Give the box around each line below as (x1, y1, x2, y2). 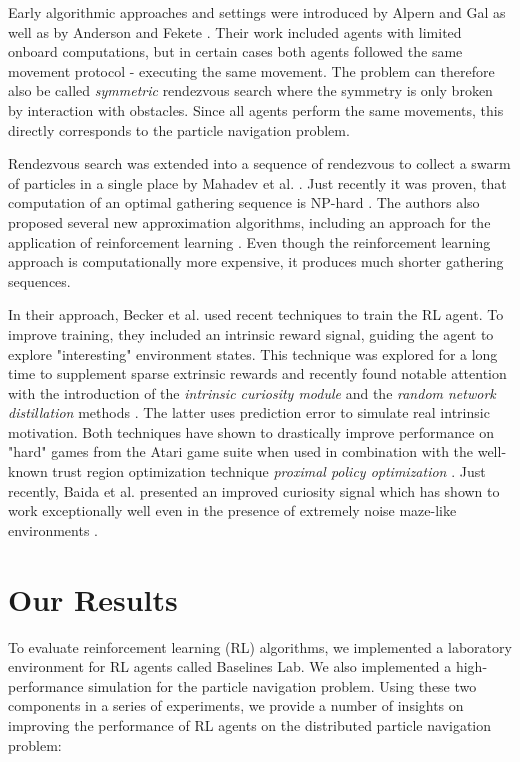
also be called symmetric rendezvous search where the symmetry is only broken (8, 80, 493, 101)
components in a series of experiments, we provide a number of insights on (8, 695, 464, 716)
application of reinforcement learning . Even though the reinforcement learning (8, 231, 491, 252)
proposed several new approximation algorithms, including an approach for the (8, 211, 491, 232)
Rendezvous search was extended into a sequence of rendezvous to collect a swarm (8, 153, 511, 174)
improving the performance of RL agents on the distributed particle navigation (8, 714, 491, 735)
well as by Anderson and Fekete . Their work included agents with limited (8, 21, 462, 42)
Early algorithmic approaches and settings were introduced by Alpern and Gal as (8, 2, 506, 22)
